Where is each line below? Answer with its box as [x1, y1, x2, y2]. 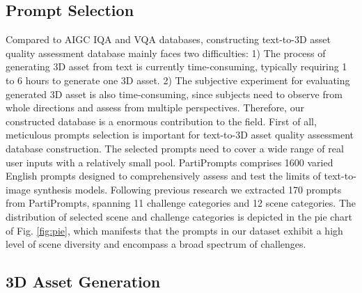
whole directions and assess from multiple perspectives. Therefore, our [6, 100, 304, 115]
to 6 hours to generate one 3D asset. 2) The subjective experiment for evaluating [6, 72, 350, 87]
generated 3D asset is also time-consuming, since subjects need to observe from [6, 86, 343, 101]
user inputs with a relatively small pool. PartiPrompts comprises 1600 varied [6, 155, 333, 169]
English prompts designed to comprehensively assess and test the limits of [6, 168, 321, 183]
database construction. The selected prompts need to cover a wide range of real [6, 141, 344, 155]
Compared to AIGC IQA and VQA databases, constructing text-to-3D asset [6, 32, 331, 47]
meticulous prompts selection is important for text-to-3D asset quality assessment [6, 127, 354, 142]
